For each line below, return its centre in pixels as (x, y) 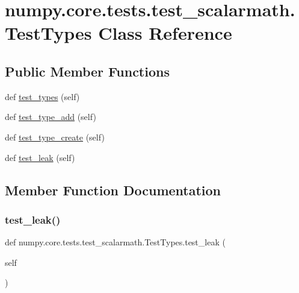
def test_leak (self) (40, 157)
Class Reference (165, 33)
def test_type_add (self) (51, 117)
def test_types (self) (42, 96)
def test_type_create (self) (55, 137)
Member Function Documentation (113, 190)
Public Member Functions (87, 71)
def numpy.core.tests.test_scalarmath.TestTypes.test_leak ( (115, 242)
